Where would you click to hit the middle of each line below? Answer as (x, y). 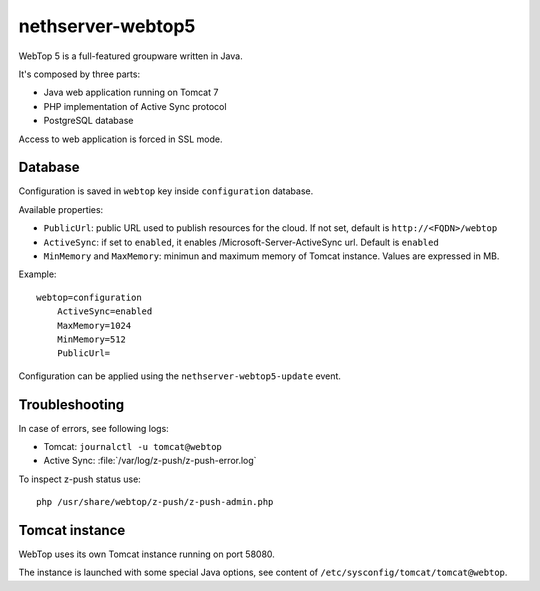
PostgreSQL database (88, 121)
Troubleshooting (71, 404)
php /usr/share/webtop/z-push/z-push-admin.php (155, 502)
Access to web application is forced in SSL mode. (120, 139)
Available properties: (61, 209)
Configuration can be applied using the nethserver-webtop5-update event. (180, 376)
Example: (37, 274)
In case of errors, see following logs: (93, 428)
